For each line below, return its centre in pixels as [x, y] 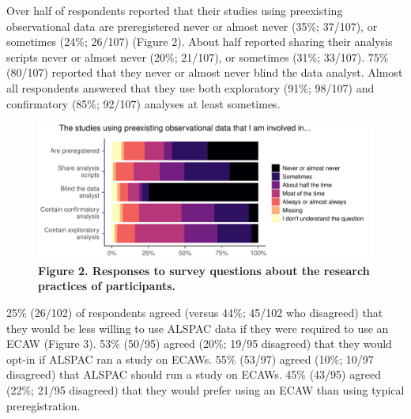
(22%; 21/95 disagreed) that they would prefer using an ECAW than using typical [205, 389]
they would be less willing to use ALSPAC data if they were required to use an [198, 328]
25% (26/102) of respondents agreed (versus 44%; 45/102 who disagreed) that [195, 313]
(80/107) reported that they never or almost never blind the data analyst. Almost [205, 72]
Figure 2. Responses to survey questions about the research [204, 270]
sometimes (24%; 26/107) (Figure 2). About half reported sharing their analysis [200, 42]
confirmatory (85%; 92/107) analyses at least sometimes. [143, 103]
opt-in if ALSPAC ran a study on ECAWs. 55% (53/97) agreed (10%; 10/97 [190, 359]
